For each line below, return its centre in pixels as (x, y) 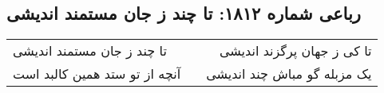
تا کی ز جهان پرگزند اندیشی (295, 51)
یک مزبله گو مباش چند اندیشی (289, 74)
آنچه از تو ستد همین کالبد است (97, 74)
